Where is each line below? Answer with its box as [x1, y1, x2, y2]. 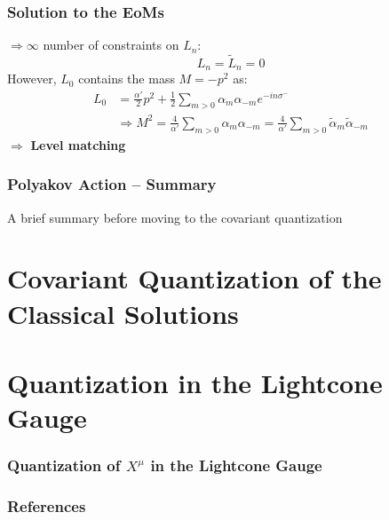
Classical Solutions [7, 295, 239, 331]
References [7, 495, 86, 517]
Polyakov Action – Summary [7, 173, 217, 195]
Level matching [30, 135, 126, 154]
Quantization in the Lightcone [7, 364, 383, 400]
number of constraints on [43, 35, 179, 54]
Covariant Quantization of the [7, 260, 382, 296]
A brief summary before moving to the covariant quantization [7, 208, 343, 226]
